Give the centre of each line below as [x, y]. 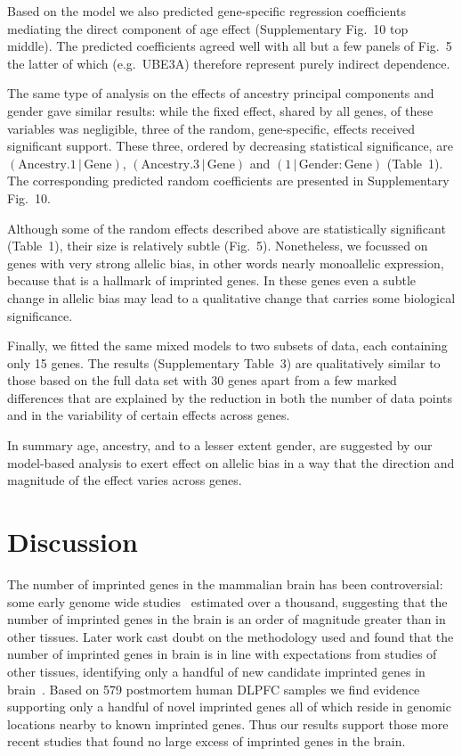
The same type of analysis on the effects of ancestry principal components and [221, 93]
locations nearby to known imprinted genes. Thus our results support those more [228, 723]
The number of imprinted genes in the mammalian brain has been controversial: [225, 583]
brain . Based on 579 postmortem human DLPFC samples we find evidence [214, 689]
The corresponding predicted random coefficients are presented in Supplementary [228, 181]
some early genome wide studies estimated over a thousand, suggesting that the [227, 601]
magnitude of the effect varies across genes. [125, 480]
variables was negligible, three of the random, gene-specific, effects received [211, 128]
